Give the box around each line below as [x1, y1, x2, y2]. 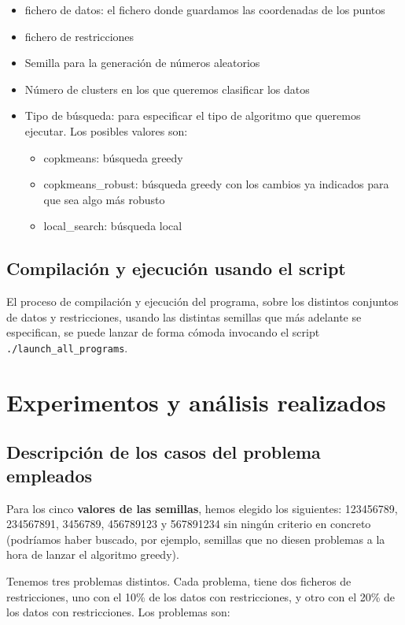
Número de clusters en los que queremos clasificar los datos [24, 80, 310, 97]
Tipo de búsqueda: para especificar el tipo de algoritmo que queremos [24, 107, 361, 124]
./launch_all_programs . [6, 339, 128, 355]
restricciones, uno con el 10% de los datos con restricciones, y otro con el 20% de [6, 588, 396, 605]
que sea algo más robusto [43, 191, 165, 207]
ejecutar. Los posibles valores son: [24, 122, 188, 139]
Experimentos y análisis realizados [6, 385, 386, 418]
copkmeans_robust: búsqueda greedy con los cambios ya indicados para [43, 176, 389, 192]
